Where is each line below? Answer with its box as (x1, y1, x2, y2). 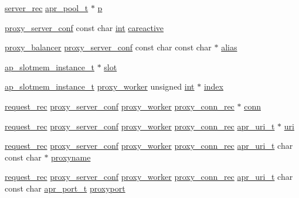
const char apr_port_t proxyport (5, 182, 125, 194)
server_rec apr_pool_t (5, 2, 89, 13)
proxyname (51, 151, 91, 163)
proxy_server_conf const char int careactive (5, 21, 164, 33)
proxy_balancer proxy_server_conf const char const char (5, 41, 212, 53)
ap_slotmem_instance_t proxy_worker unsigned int (5, 80, 195, 93)
